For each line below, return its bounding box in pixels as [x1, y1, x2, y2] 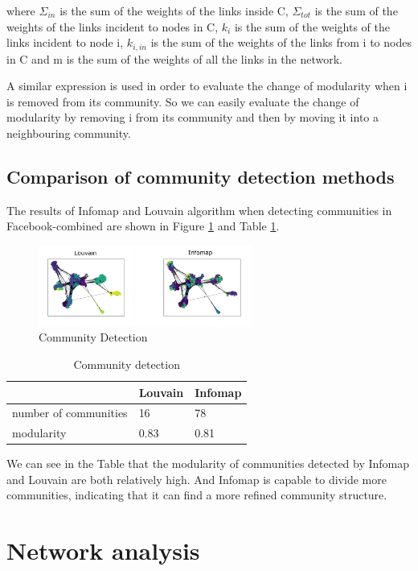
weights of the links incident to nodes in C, [6, 18, 219, 35]
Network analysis [6, 534, 200, 567]
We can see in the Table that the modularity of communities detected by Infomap [6, 455, 410, 472]
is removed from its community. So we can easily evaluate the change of [6, 93, 359, 110]
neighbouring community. [6, 125, 131, 142]
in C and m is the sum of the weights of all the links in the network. [6, 50, 342, 67]
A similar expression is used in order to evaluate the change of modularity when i [6, 77, 408, 94]
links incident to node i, [6, 34, 124, 51]
